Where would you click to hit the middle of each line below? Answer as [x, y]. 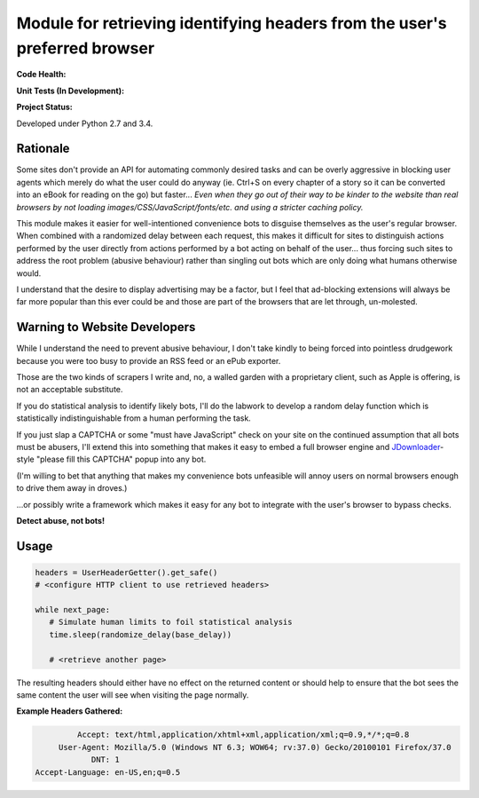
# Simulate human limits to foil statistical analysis [171, 622]
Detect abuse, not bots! [61, 520]
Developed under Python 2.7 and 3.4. [85, 123]
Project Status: [44, 107]
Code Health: [41, 75]
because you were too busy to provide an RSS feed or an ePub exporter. [149, 360]
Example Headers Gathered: [70, 711]
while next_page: [73, 610]
